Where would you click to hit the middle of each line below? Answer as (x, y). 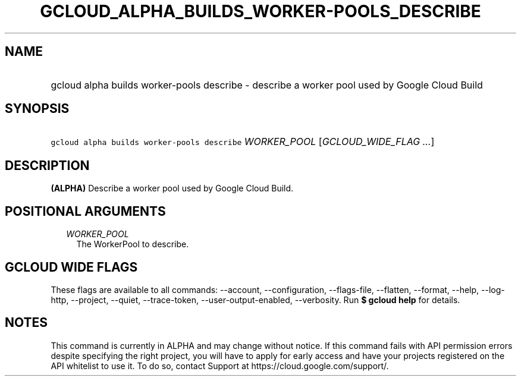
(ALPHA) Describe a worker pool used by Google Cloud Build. (172, 188)
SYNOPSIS (37, 109)
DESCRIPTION (47, 165)
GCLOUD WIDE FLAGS (71, 267)
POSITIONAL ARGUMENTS (85, 211)
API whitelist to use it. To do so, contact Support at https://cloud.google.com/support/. (220, 366)
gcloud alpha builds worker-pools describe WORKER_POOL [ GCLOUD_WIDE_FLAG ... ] (243, 142)
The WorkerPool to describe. (133, 244)
